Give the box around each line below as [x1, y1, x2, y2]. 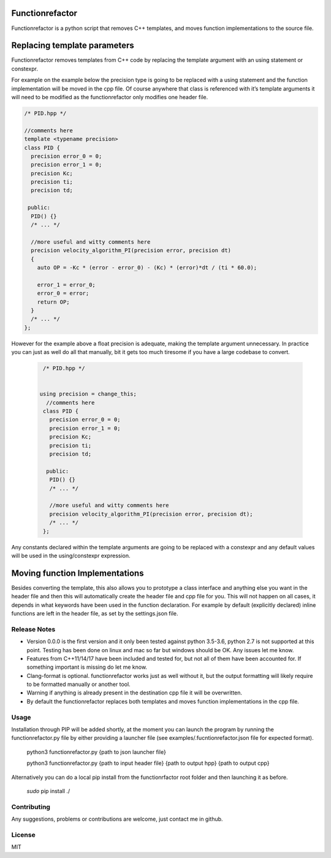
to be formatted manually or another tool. [26, 680, 131, 688]
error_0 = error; [37, 290, 89, 297]
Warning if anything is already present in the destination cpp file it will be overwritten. [26, 689, 242, 696]
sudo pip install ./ [26, 787, 70, 794]
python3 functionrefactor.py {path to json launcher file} [26, 748, 167, 756]
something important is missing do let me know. [26, 663, 147, 671]
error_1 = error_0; [37, 281, 96, 288]
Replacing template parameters [11, 40, 134, 51]
